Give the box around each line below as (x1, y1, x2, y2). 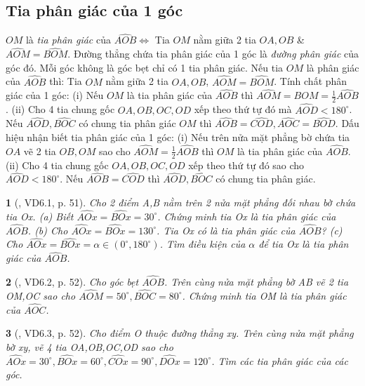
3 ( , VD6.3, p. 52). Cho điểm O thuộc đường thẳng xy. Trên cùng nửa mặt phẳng (6, 326, 354, 340)
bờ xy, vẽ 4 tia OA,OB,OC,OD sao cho (6, 339, 173, 354)
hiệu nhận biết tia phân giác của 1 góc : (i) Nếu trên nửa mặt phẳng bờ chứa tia (6, 129, 350, 144)
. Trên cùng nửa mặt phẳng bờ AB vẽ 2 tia (164, 274, 349, 289)
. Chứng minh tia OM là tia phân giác (182, 288, 347, 302)
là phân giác (306, 60, 359, 74)
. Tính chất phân (274, 74, 347, 88)
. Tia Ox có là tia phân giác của (157, 222, 296, 237)
